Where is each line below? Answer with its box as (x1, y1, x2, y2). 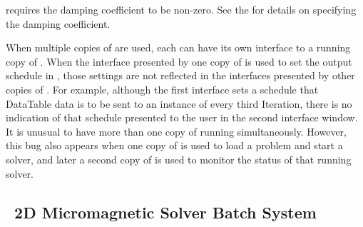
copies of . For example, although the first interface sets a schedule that (6, 81, 319, 96)
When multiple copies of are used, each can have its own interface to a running (6, 40, 351, 55)
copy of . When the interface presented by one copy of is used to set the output (6, 54, 352, 69)
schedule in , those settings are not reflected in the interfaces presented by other (6, 68, 355, 83)
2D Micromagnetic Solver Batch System (14, 201, 317, 223)
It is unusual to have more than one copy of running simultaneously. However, (6, 123, 347, 138)
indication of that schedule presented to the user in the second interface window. (6, 110, 358, 125)
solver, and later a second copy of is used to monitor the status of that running (6, 151, 352, 166)
